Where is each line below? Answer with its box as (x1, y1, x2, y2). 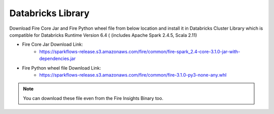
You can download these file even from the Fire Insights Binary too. (23, 95, 163, 101)
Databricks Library (9, 8, 90, 19)
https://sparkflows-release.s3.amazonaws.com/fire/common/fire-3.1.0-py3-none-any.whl (39, 72, 227, 78)
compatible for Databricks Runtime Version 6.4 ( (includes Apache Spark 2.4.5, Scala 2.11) (9, 32, 197, 38)
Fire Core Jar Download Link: (22, 41, 83, 47)
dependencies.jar (39, 55, 76, 62)
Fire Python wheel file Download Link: (22, 65, 101, 71)
